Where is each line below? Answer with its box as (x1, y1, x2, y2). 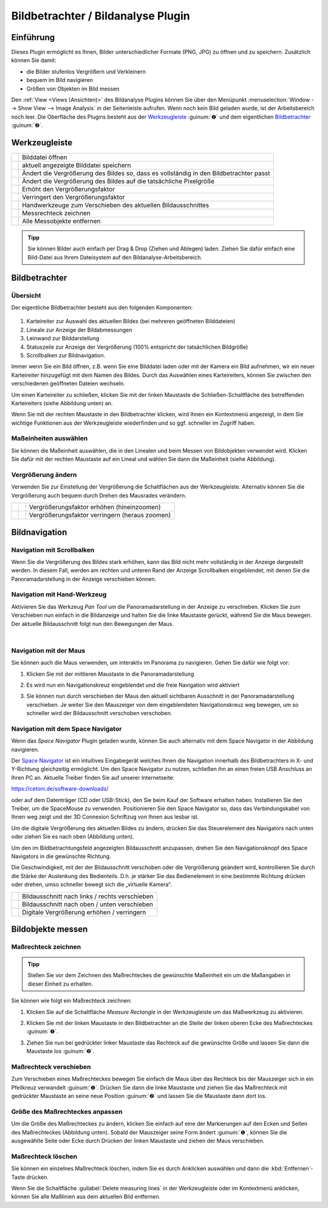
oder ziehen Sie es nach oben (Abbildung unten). (11, 833, 134, 840)
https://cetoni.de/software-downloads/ (11, 785, 109, 792)
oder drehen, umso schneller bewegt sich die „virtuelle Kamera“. (11, 881, 173, 888)
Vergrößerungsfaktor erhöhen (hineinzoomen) (29, 503, 161, 512)
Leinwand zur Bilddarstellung (26, 335, 100, 342)
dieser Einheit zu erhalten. (27, 980, 94, 987)
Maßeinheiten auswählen (11, 434, 88, 443)
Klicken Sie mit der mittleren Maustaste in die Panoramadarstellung (26, 670, 194, 678)
